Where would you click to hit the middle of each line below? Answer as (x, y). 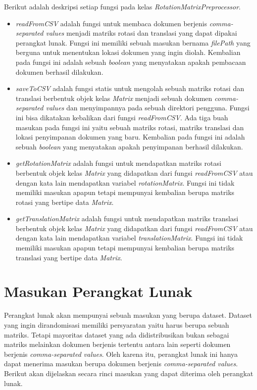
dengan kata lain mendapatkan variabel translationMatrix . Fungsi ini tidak (129, 238)
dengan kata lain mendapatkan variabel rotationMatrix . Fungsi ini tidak (125, 182)
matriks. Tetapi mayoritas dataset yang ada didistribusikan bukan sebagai (117, 334)
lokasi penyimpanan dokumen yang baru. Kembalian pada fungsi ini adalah (130, 137)
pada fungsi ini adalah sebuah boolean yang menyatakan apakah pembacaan (131, 62)
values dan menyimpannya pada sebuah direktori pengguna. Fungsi (148, 108)
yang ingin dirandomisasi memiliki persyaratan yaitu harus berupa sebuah (117, 324)
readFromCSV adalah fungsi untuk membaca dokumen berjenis (111, 23)
